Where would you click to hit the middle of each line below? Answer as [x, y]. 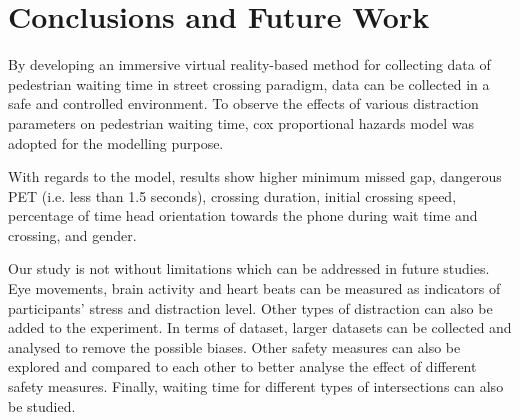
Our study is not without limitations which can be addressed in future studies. [249, 268]
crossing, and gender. [72, 234]
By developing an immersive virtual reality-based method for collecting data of [249, 64]
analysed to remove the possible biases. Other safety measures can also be [234, 346]
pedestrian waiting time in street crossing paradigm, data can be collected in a [249, 83]
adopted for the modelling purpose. [116, 142]
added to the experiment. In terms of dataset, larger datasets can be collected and [260, 327]
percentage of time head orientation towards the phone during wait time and [243, 215]
